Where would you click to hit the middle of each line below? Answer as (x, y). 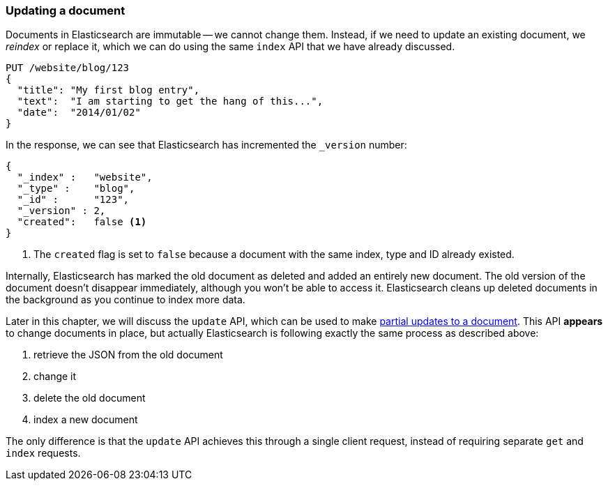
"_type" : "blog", (76, 189)
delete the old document (90, 398)
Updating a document (66, 10)
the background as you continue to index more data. (126, 300)
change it (55, 377)
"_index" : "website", (85, 177)
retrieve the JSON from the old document (128, 355)
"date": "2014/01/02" (79, 113)
